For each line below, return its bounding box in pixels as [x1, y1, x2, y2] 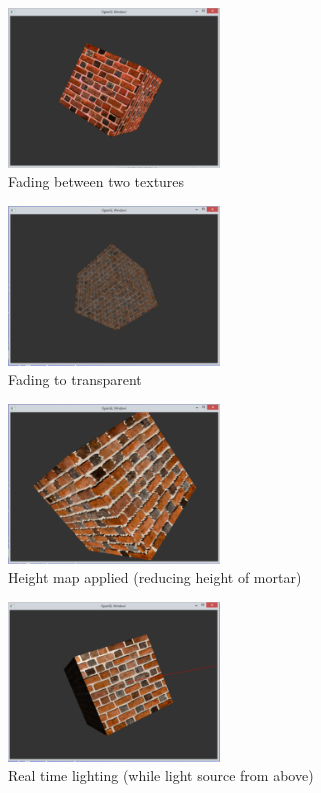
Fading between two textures [8, 171, 185, 192]
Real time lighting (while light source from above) [8, 765, 314, 786]
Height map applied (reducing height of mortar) [8, 567, 302, 588]
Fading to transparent [8, 369, 142, 390]
